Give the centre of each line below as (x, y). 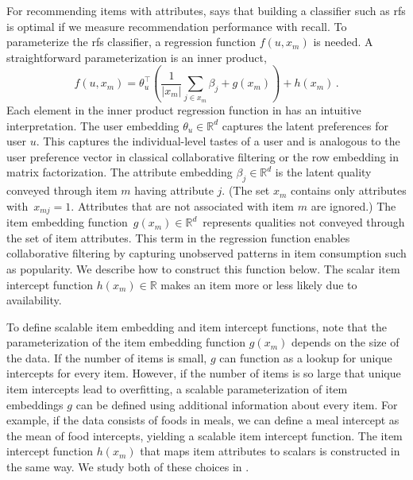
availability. (34, 300)
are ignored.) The (353, 205)
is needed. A (343, 42)
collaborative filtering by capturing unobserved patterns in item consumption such (206, 253)
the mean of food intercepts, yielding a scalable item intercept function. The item (205, 435)
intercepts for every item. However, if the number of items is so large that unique (204, 373)
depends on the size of (345, 342)
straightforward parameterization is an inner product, (137, 57)
